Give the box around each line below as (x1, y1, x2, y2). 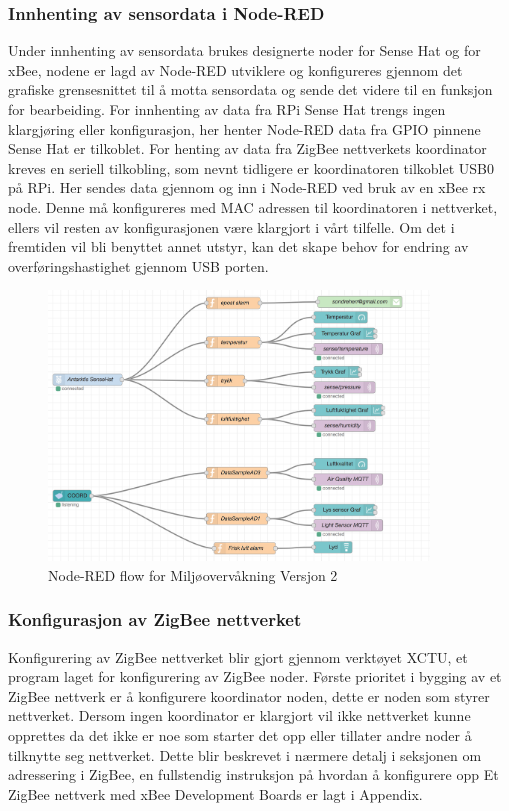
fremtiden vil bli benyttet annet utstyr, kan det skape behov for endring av (8, 236, 469, 257)
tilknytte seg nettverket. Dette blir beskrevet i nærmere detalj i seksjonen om (8, 744, 482, 765)
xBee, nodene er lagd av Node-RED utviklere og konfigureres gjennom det (8, 59, 463, 80)
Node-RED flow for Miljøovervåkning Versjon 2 (48, 564, 338, 585)
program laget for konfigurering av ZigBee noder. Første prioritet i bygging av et (8, 666, 502, 687)
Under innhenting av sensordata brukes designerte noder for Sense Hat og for (8, 40, 481, 61)
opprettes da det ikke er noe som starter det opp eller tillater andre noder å (8, 724, 472, 745)
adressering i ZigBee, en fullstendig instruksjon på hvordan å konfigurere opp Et (8, 764, 499, 785)
